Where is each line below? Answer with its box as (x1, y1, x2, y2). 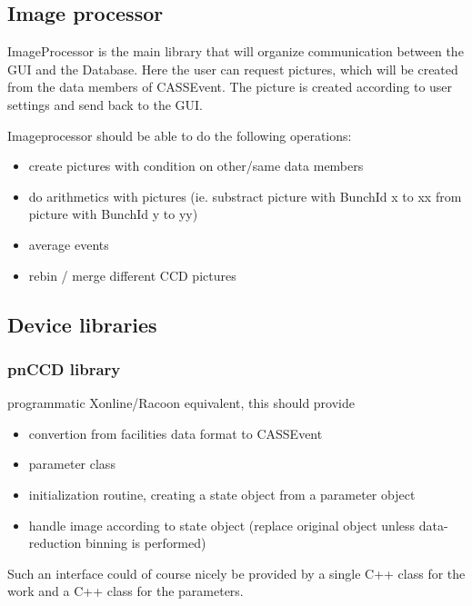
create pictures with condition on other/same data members (28, 156, 364, 175)
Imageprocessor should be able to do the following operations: (7, 125, 352, 144)
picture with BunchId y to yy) (28, 204, 198, 224)
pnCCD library (7, 357, 121, 380)
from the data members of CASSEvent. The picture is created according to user (7, 77, 453, 96)
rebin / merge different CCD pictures (28, 265, 236, 284)
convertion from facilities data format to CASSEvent (28, 423, 323, 442)
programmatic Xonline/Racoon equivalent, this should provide (7, 393, 356, 412)
